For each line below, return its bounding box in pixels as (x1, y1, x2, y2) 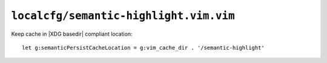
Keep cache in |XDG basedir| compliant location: (11, 30, 133, 38)
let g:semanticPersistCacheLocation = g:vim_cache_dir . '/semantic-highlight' (22, 44, 265, 51)
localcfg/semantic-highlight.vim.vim (11, 9, 236, 22)
